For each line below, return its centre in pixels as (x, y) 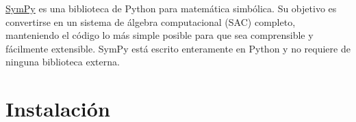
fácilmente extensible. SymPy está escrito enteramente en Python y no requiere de (178, 48)
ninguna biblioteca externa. (63, 62)
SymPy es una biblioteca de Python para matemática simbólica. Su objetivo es (171, 8)
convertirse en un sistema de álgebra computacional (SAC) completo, (151, 21)
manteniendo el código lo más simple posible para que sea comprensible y (160, 35)
